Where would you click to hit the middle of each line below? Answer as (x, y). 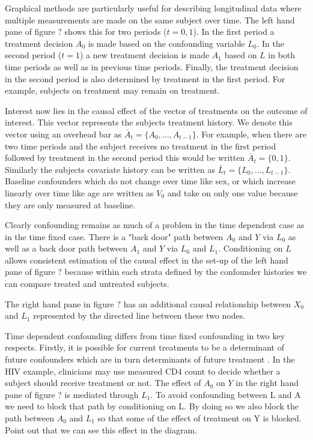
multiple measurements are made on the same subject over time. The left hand (150, 20)
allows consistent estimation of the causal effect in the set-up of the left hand (147, 260)
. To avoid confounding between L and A (226, 394)
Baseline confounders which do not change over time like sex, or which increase (150, 181)
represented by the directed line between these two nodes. (139, 315)
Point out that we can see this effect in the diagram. (101, 429)
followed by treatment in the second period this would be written (125, 158)
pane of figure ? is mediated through (72, 394)
